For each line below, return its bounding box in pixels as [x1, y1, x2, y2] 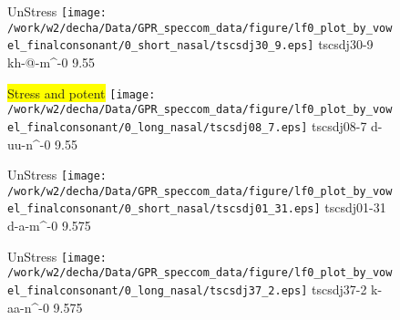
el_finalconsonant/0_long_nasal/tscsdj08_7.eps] [7, 120, 308, 134]
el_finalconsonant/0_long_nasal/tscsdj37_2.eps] [7, 284, 308, 297]
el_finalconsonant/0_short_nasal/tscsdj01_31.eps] [7, 202, 321, 216]
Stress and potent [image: [7, 83, 156, 102]
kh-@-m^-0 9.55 [7, 52, 96, 71]
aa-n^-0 [7, 297, 49, 316]
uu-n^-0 [7, 134, 51, 153]
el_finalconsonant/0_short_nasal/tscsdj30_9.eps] [7, 39, 314, 53]
